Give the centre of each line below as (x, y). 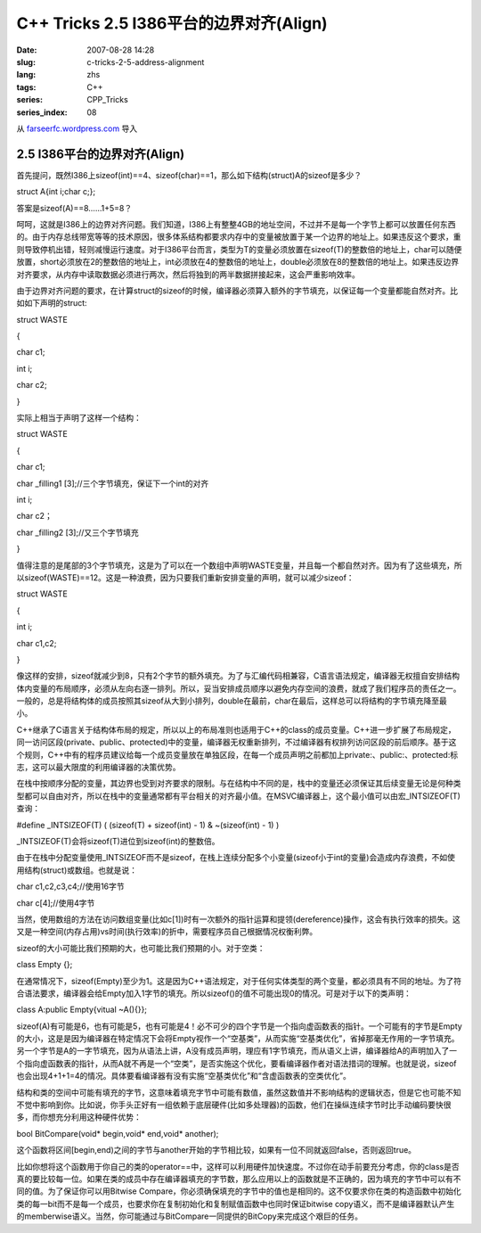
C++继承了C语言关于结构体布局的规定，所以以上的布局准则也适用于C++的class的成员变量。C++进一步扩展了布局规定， (236, 729)
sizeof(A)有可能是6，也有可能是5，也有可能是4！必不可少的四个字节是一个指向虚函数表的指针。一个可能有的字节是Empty (239, 1026)
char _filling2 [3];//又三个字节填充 (77, 532)
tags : (26, 87)
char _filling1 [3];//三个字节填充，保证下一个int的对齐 (113, 483)
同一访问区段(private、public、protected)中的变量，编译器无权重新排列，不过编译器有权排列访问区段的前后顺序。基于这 (236, 742)
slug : (26, 62)
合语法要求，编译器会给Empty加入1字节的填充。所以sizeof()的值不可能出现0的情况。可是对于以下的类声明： (214, 993)
